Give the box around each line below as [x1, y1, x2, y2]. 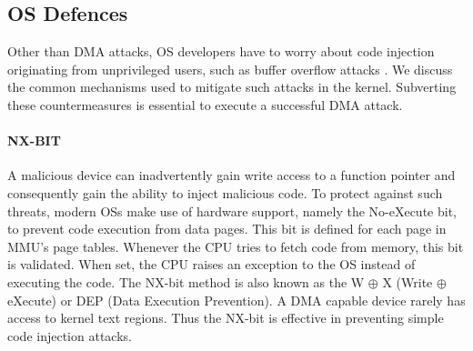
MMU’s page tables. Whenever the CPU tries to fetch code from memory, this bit [7, 236, 464, 256]
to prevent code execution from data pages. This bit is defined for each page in [7, 219, 447, 238]
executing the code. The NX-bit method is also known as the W [7, 272, 365, 291]
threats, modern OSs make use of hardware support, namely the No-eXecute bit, [7, 201, 457, 220]
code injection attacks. [7, 326, 132, 345]
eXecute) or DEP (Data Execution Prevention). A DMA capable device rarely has [7, 290, 466, 309]
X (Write [382, 272, 433, 291]
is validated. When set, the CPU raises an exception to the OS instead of [7, 255, 416, 274]
